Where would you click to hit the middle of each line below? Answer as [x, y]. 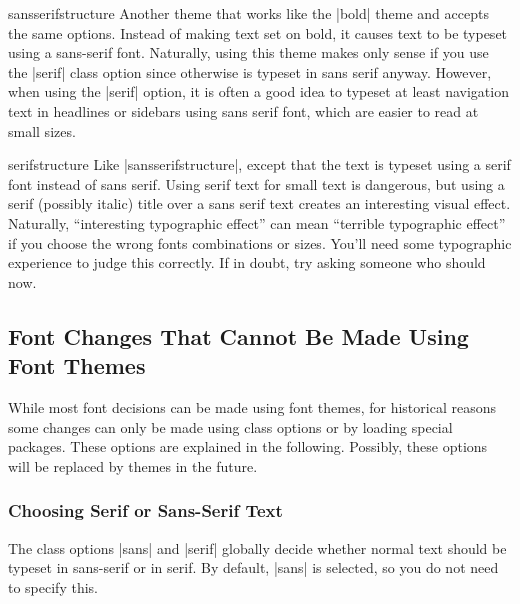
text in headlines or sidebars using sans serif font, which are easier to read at [243, 110]
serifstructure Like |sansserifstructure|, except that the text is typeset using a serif [259, 164]
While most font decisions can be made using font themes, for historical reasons [252, 406]
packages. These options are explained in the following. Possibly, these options [248, 446]
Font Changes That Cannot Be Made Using [238, 335]
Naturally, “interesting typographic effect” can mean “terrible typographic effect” [257, 222]
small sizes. [42, 130]
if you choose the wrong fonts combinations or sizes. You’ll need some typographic [260, 242]
